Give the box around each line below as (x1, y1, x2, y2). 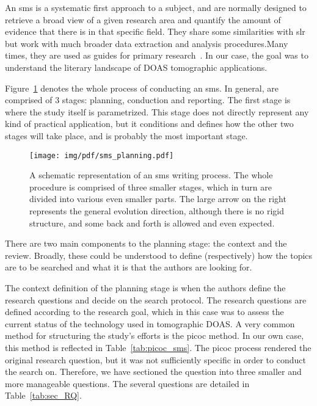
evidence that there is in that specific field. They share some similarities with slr (5, 25, 305, 38)
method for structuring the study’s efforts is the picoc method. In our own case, (5, 329, 304, 342)
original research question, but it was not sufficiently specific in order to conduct (5, 353, 306, 366)
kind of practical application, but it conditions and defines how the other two (5, 117, 294, 130)
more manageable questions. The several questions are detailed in (5, 377, 250, 390)
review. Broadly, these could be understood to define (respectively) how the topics (5, 248, 313, 261)
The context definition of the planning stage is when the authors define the (5, 281, 286, 294)
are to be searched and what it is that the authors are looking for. (5, 261, 252, 274)
